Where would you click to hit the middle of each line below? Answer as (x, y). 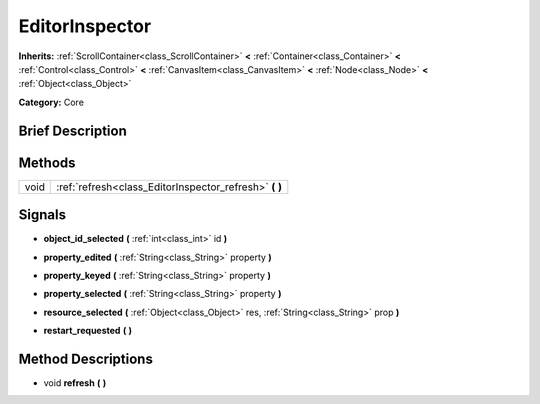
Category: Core (51, 102)
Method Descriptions (86, 358)
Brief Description (72, 130)
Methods (47, 162)
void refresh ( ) (75, 383)
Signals (42, 215)
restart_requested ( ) (88, 331)
